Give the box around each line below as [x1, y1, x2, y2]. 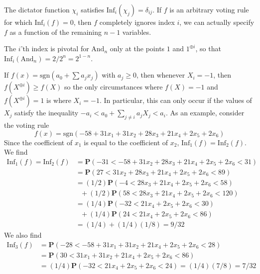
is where [46, 95, 71, 105]
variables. [122, 26, 151, 37]
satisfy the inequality [14, 107, 79, 118]
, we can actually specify [179, 17, 255, 27]
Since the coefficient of [4, 137, 73, 147]
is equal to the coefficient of [84, 137, 168, 147]
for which [4, 17, 32, 27]
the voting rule [4, 120, 49, 130]
